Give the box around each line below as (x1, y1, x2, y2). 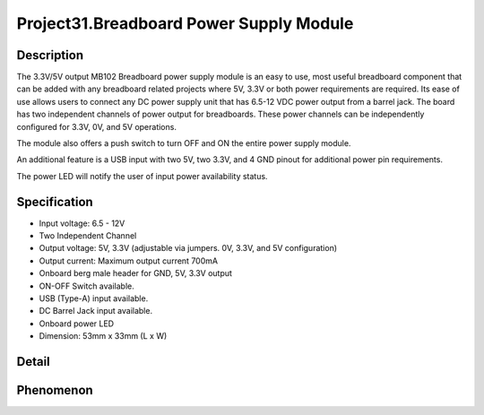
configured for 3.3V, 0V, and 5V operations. (16, 121, 177, 132)
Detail (16, 354, 51, 369)
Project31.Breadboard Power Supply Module (16, 13, 354, 33)
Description (16, 48, 84, 63)
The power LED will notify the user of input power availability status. (16, 170, 268, 181)
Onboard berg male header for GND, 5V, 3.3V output (39, 268, 233, 279)
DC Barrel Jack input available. (39, 306, 152, 316)
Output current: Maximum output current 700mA (39, 255, 219, 266)
